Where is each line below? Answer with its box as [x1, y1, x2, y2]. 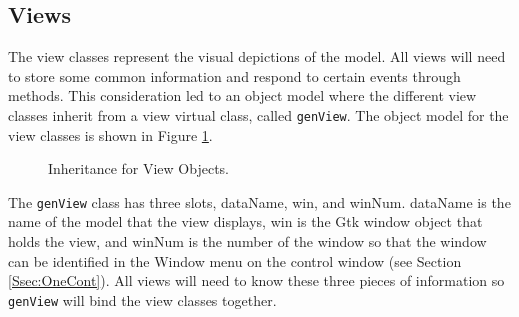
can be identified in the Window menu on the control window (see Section [8, 250, 462, 271]
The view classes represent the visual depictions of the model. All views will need [8, 46, 506, 67]
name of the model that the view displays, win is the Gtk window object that [8, 211, 483, 232]
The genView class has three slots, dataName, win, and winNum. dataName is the [8, 191, 511, 212]
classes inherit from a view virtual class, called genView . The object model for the [8, 104, 509, 125]
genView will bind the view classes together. [8, 289, 277, 310]
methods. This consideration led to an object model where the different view [8, 85, 477, 106]
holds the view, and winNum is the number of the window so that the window [8, 231, 487, 252]
